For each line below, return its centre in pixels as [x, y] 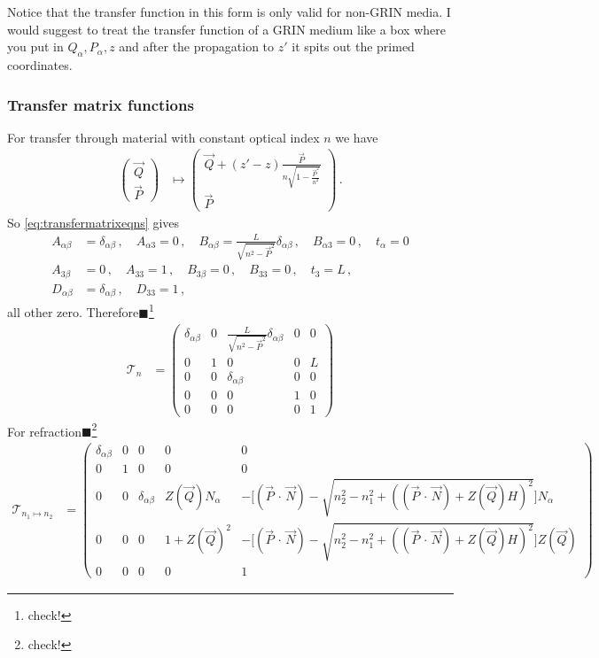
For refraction [44, 431]
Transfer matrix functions [101, 104]
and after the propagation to [197, 46]
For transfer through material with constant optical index [163, 137]
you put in [35, 46]
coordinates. [40, 64]
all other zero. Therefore [73, 312]
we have [357, 137]
